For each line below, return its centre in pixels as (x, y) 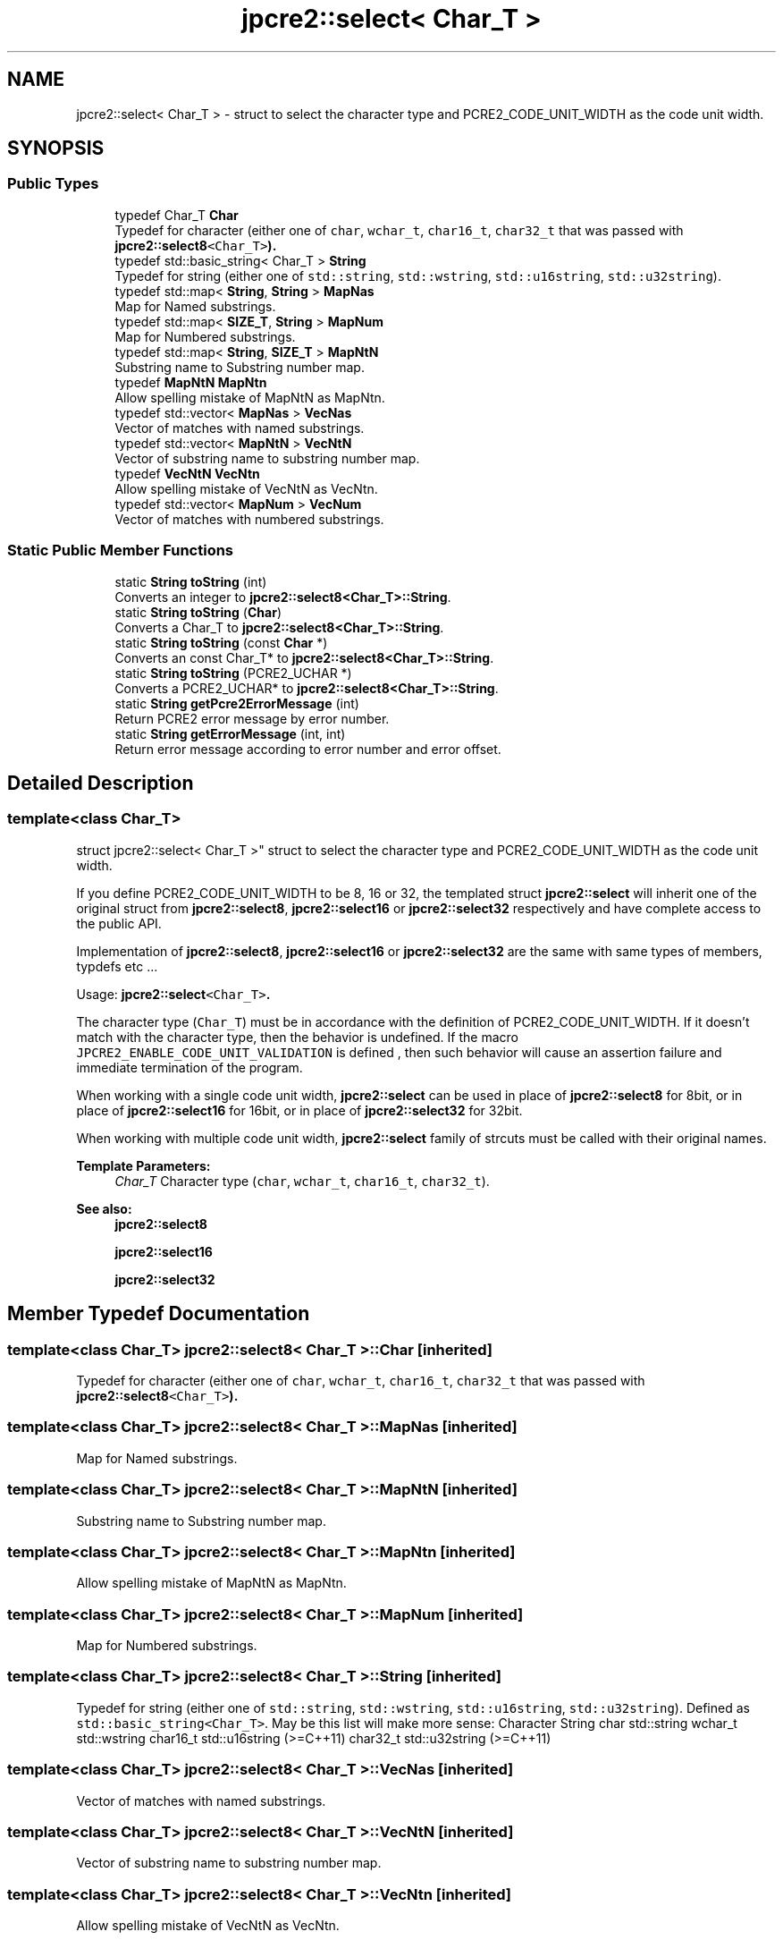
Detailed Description (101, 783)
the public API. (119, 923)
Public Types (53, 184)
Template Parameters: (143, 1165)
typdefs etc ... (117, 966)
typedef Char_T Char (177, 215)
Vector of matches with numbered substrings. (249, 519)
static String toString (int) (191, 581)
